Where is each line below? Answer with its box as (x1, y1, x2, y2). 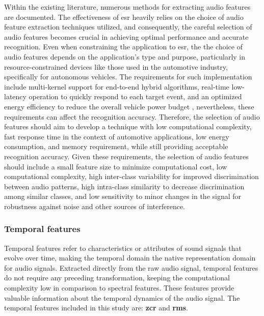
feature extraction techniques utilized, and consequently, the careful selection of (4, 21, 252, 32)
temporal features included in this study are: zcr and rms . (4, 302, 188, 313)
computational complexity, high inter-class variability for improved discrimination (4, 171, 259, 182)
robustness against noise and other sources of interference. (4, 200, 185, 211)
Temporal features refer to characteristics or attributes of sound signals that (4, 242, 242, 253)
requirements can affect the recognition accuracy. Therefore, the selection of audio (4, 111, 260, 122)
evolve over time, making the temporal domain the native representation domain (4, 252, 256, 263)
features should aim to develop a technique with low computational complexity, (4, 121, 252, 132)
